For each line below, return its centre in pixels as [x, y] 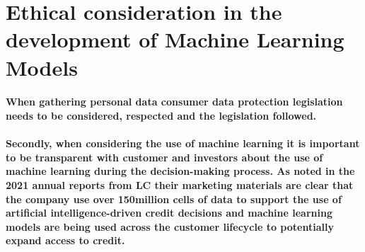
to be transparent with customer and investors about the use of [164, 157]
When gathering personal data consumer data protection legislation [174, 102]
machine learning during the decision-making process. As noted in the [180, 171]
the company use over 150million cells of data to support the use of [174, 199]
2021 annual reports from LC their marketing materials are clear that [180, 184]
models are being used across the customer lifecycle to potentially [170, 226]
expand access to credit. [65, 240]
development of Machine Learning [175, 39]
